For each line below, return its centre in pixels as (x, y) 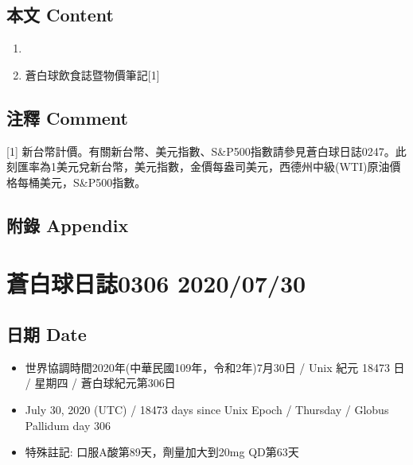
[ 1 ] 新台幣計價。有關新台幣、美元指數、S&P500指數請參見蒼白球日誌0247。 (201, 151)
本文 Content (60, 15)
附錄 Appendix (68, 225)
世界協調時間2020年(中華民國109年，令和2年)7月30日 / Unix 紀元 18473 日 (215, 367)
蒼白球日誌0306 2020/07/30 (156, 283)
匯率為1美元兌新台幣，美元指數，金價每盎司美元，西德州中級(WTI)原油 (203, 167)
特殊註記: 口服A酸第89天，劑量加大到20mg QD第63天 (162, 452)
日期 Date (47, 333)
